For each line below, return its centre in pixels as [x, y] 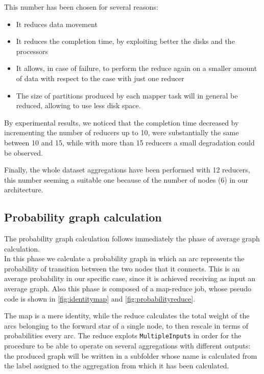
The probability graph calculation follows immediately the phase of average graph [132, 239]
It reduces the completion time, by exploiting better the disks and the [125, 41]
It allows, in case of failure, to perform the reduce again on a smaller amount [137, 68]
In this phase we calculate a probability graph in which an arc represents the [124, 258]
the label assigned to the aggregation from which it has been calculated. [117, 366]
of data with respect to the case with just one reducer [100, 78]
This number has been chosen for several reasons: [81, 7]
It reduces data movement [57, 24]
